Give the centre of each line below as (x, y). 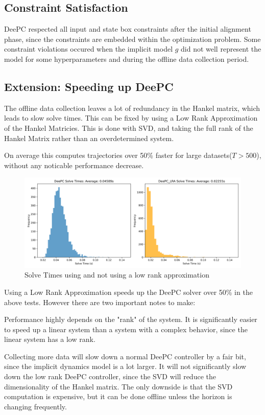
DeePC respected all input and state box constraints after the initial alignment (128, 29)
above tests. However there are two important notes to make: (100, 302)
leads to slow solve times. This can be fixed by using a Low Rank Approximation (131, 118)
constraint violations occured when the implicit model (89, 49)
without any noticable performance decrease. (74, 165)
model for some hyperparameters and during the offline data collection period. (127, 59)
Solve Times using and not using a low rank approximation (117, 275)
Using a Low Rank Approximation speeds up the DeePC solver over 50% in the (128, 292)
